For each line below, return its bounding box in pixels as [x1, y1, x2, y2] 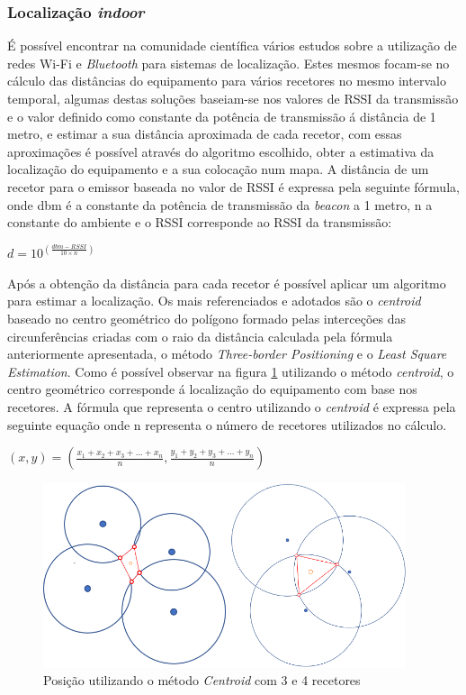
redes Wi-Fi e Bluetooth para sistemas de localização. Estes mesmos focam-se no [7, 53, 450, 72]
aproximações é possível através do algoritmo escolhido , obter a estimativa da [7, 142, 435, 160]
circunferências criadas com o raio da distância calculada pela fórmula [7, 326, 393, 345]
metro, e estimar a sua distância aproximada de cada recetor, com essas [7, 124, 402, 143]
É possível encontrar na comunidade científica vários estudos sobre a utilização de [7, 36, 457, 55]
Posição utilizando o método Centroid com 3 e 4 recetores [43, 671, 361, 690]
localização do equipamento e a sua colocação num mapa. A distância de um [7, 160, 429, 178]
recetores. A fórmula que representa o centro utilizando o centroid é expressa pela [7, 397, 456, 416]
